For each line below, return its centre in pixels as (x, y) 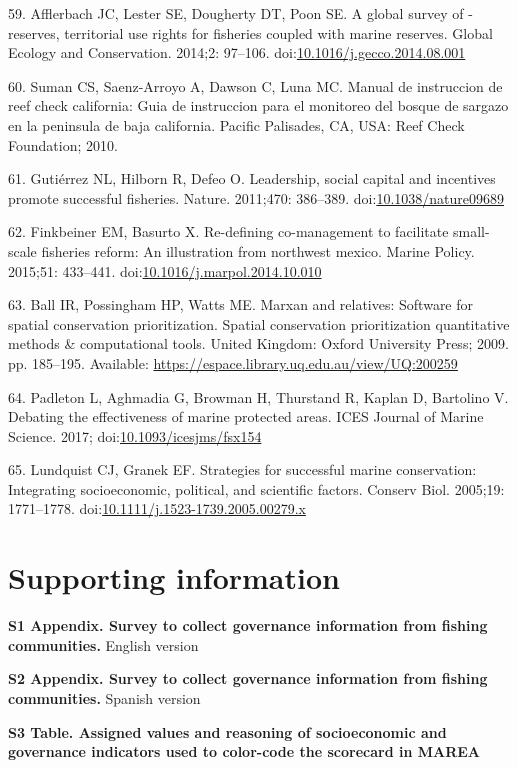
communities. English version (103, 644)
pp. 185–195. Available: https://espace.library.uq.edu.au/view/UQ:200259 (233, 362)
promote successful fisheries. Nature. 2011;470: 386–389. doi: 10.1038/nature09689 (256, 197)
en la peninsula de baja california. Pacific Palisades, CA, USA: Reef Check (236, 124)
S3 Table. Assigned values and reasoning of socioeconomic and (227, 731)
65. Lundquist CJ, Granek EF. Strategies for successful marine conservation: (242, 469)
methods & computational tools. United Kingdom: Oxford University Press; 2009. (258, 343)
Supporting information (174, 577)
